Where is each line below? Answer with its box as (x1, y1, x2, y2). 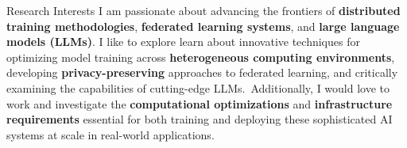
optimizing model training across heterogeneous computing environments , (6, 48, 395, 65)
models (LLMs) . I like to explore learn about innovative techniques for (6, 33, 360, 50)
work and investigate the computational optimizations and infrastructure (6, 95, 393, 112)
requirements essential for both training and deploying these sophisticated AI (6, 111, 393, 127)
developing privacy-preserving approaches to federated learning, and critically (6, 64, 398, 81)
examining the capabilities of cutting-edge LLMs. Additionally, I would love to (6, 79, 390, 96)
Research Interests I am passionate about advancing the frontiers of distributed (6, 2, 401, 18)
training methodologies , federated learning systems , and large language (6, 17, 400, 34)
